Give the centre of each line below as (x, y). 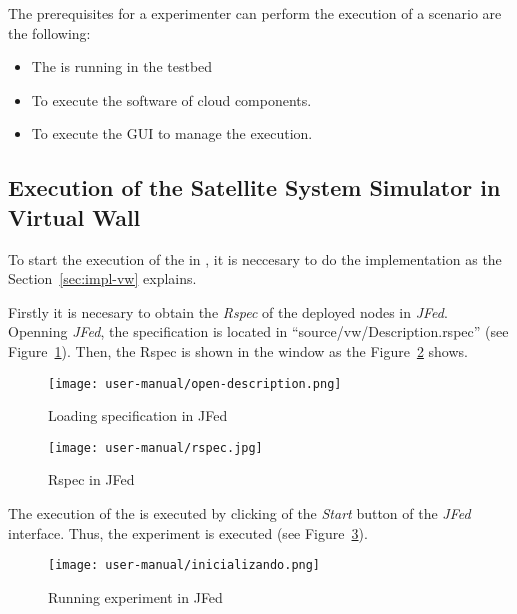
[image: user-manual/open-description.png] (195, 383)
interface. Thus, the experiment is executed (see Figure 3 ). (188, 532)
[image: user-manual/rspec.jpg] (155, 447)
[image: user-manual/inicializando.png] (184, 565)
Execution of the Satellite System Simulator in (254, 187)
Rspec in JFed (91, 479)
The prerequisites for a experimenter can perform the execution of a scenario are (255, 13)
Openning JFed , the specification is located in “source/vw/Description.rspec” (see (258, 331)
